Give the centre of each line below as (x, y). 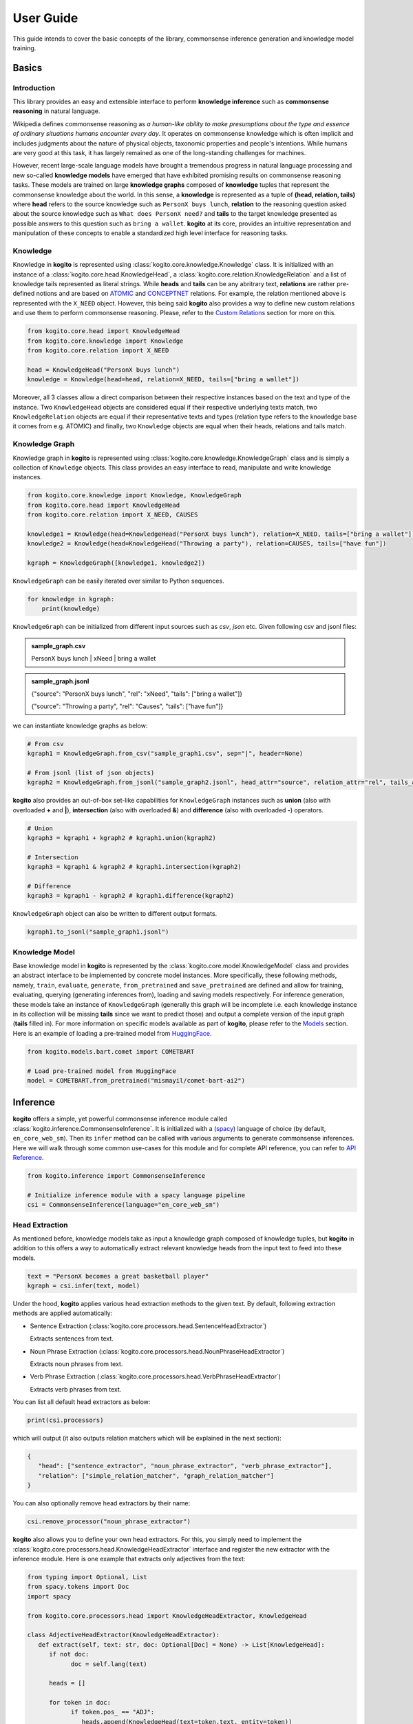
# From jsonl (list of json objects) (91, 773)
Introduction (34, 88)
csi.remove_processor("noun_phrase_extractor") (109, 1522)
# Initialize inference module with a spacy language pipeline (136, 1195)
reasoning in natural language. (56, 111)
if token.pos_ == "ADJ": (113, 1712)
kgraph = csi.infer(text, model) (84, 1286)
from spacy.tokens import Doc (78, 1587)
